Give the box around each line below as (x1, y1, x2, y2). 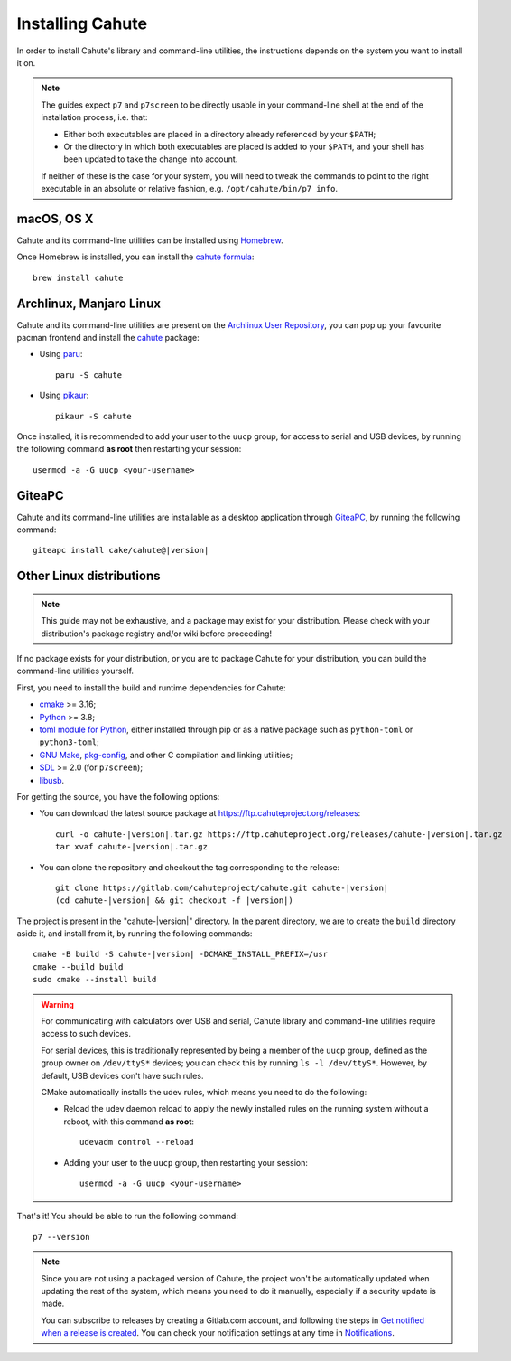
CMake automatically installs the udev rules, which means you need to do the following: (41, 1086, 367, 1097)
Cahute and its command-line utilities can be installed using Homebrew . (16, 235, 283, 246)
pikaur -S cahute (55, 411, 132, 421)
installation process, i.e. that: (41, 112, 148, 123)
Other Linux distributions (16, 568, 162, 584)
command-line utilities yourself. (16, 665, 135, 677)
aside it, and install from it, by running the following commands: (16, 928, 253, 939)
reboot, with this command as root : (63, 1116, 194, 1127)
